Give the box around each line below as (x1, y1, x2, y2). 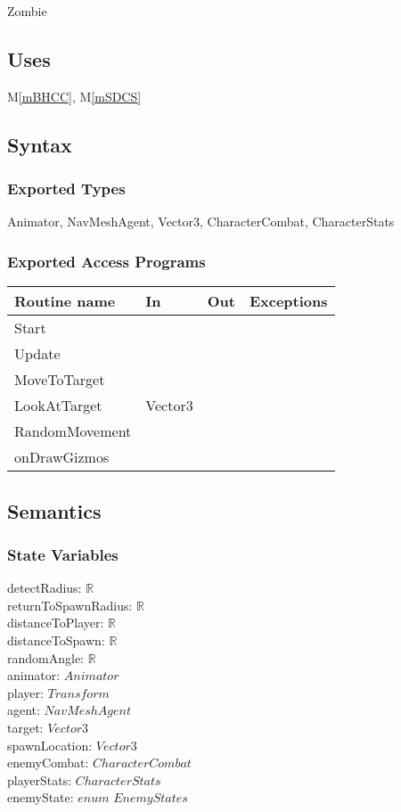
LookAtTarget (14, 395, 102, 416)
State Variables (7, 543, 119, 565)
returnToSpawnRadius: (7, 595, 133, 614)
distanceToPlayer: (7, 613, 104, 632)
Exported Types (7, 177, 126, 200)
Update (14, 343, 61, 365)
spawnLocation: (7, 735, 93, 754)
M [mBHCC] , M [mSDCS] (7, 86, 142, 105)
